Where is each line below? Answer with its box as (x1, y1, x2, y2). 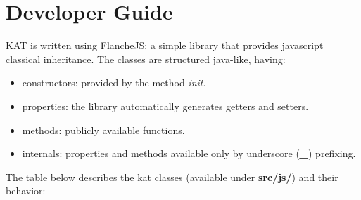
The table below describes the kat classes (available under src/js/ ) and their (6, 169, 338, 184)
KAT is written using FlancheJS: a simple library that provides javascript (6, 38, 324, 53)
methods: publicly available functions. (22, 122, 185, 137)
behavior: (6, 183, 46, 198)
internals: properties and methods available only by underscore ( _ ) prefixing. (22, 146, 356, 161)
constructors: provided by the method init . (22, 75, 206, 90)
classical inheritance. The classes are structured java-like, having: (6, 51, 286, 66)
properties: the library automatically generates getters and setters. (22, 98, 309, 113)
